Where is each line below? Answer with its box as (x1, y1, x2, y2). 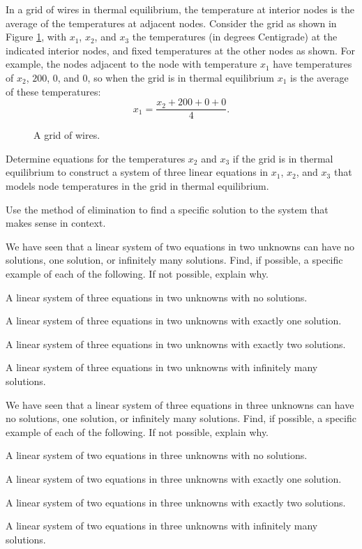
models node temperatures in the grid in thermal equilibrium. (6, 179, 269, 193)
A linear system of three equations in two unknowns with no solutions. (6, 289, 308, 304)
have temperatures (273, 57, 352, 71)
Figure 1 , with (6, 29, 66, 44)
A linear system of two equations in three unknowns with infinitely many (6, 518, 318, 533)
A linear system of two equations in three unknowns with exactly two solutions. (6, 495, 346, 509)
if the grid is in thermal (232, 151, 333, 165)
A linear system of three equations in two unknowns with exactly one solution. (6, 313, 342, 328)
